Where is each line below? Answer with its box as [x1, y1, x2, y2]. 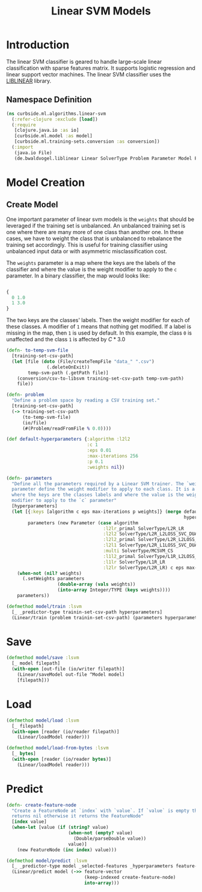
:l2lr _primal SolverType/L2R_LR [103, 525, 185, 531]
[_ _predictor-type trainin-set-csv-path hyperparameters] [11, 609, 163, 615]
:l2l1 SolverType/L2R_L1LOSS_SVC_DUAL [103, 542, 200, 548]
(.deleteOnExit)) [46, 364, 90, 370]
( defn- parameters [6, 475, 52, 481]
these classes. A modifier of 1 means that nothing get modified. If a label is [6, 323, 191, 330]
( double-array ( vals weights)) [57, 581, 136, 587]
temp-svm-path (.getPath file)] [28, 370, 109, 376]
